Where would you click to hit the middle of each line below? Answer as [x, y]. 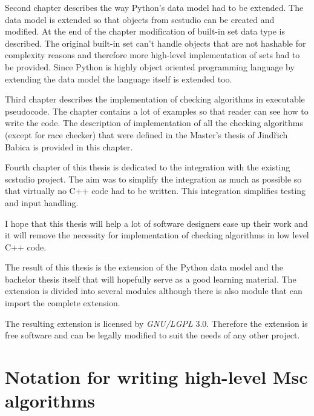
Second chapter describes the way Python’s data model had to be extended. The [154, 7]
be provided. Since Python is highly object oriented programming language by [150, 66]
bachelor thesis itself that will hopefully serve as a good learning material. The [151, 279]
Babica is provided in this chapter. [69, 146]
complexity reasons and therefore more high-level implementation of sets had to [152, 55]
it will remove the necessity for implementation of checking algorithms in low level [157, 235]
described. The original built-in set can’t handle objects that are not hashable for [155, 43]
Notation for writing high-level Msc [156, 377]
